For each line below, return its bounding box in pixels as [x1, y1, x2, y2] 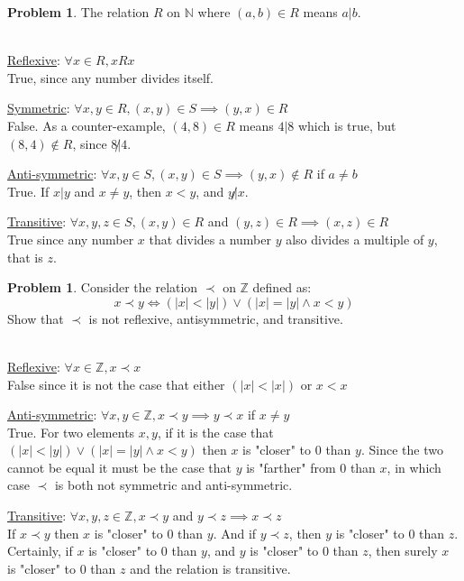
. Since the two [360, 440, 443, 459]
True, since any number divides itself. [7, 68, 214, 87]
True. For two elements [7, 422, 135, 441]
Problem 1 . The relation [7, 3, 150, 21]
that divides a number [149, 229, 271, 248]
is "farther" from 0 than [246, 457, 376, 476]
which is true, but [297, 115, 396, 134]
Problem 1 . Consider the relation [7, 278, 198, 297]
